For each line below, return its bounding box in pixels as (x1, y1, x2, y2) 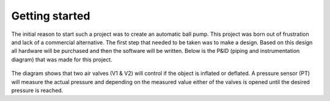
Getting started (11, 9, 90, 23)
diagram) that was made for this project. (11, 55, 112, 63)
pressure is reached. (11, 86, 64, 94)
